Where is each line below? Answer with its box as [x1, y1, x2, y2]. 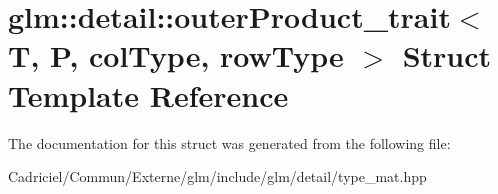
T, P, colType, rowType [8, 35, 344, 76]
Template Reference [8, 74, 289, 115]
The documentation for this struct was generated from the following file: [8, 132, 451, 153]
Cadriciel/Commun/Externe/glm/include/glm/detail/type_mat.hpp [8, 166, 427, 187]
